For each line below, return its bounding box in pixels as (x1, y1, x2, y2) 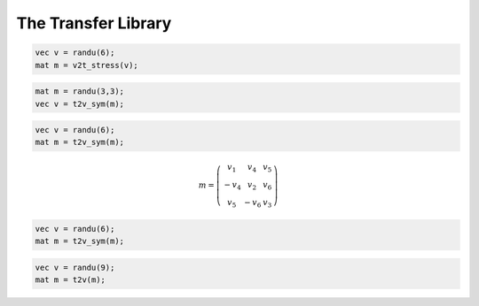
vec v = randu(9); (35, 262, 115, 272)
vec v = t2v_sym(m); (35, 98, 124, 109)
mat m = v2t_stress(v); (35, 60, 139, 70)
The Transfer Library (16, 13, 172, 33)
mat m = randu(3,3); (35, 87, 124, 96)
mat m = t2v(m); (35, 275, 106, 285)
